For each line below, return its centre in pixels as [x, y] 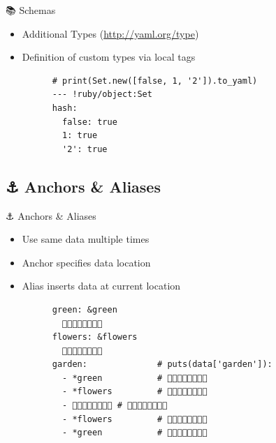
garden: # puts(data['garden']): [162, 365]
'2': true [85, 149]
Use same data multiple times [86, 239]
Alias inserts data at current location [101, 286]
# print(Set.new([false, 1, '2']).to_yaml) [155, 81]
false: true [90, 122]
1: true [80, 136]
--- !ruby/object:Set [102, 95]
